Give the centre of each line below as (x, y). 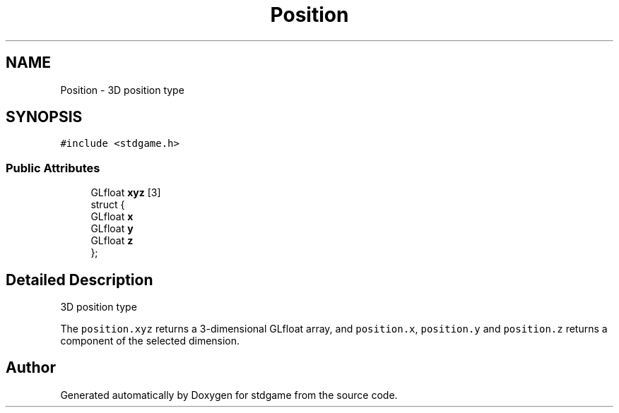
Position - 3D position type (122, 90)
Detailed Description (79, 280)
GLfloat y (112, 229)
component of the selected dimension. (150, 341)
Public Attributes (53, 168)
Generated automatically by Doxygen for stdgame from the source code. (229, 395)
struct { (108, 205)
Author (31, 368)
